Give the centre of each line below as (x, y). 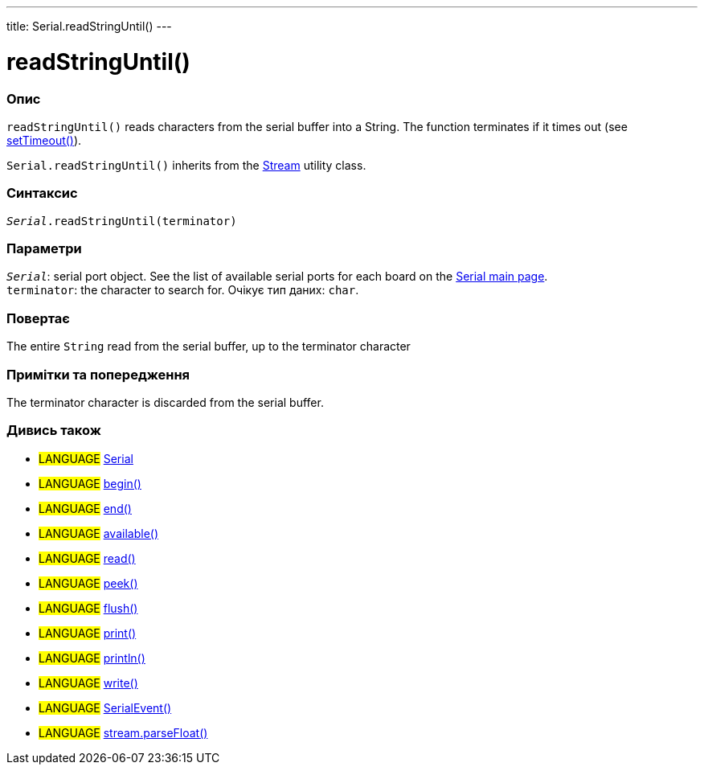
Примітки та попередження (98, 374)
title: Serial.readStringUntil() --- (89, 26)
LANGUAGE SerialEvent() (105, 707)
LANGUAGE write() (88, 683)
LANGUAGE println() (92, 658)
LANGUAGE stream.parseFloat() (123, 732)
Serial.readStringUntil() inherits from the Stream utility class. (186, 165)
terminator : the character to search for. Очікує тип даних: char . (183, 290)
